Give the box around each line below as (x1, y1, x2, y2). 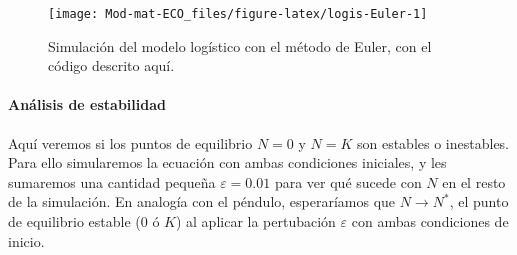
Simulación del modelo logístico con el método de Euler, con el (48, 35, 432, 56)
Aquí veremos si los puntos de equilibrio (8, 132, 253, 153)
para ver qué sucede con (274, 171, 422, 192)
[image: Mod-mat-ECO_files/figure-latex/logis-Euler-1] (48, 7, 428, 21)
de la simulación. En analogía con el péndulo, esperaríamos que (8, 191, 396, 212)
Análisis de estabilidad (8, 94, 166, 115)
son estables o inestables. (356, 132, 509, 153)
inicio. (8, 230, 45, 251)
